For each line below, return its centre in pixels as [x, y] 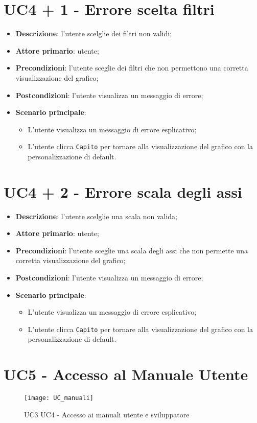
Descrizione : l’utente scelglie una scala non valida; [96, 216]
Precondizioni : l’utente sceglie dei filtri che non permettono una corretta [132, 68]
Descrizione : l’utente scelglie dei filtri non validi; [94, 33]
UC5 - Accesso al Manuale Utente [126, 374]
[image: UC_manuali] [59, 398]
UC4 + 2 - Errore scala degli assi [123, 191]
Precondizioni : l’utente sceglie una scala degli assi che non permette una [132, 250]
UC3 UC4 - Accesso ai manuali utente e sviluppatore [107, 414]
